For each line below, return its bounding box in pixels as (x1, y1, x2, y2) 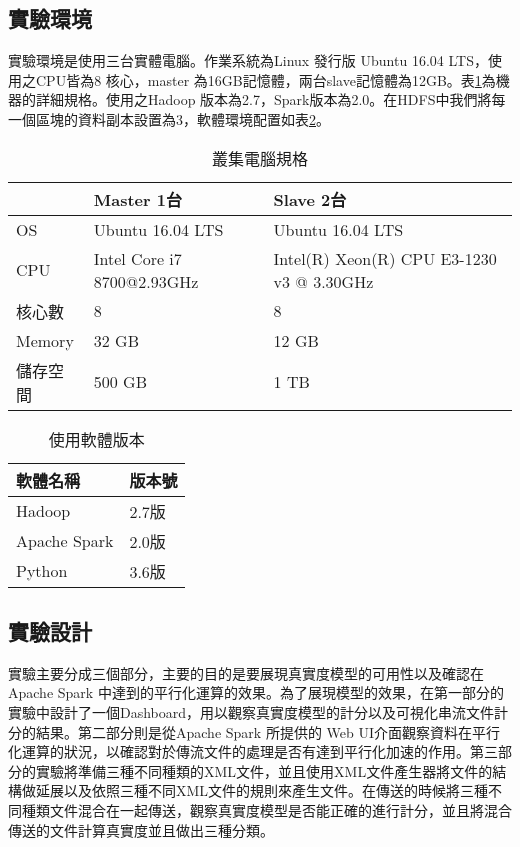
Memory (16, 328, 74, 352)
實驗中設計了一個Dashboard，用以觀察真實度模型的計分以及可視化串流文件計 (8, 701, 509, 722)
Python (16, 559, 68, 583)
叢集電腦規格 (211, 146, 308, 170)
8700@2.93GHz (93, 269, 199, 293)
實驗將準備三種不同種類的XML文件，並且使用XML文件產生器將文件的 (35, 760, 493, 781)
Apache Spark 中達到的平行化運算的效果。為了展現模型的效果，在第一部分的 (8, 682, 504, 703)
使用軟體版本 (48, 427, 145, 451)
